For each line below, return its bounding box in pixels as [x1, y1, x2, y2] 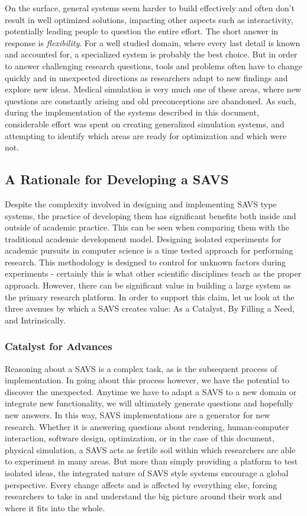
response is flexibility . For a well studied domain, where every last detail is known [5, 36, 300, 49]
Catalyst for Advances [5, 339, 112, 354]
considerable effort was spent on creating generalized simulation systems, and [5, 117, 285, 130]
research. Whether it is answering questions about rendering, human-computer [5, 420, 289, 432]
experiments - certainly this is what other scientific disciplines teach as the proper [5, 267, 302, 280]
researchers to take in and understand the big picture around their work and [5, 490, 282, 502]
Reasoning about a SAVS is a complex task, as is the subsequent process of [5, 362, 277, 374]
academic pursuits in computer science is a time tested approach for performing [5, 244, 293, 257]
